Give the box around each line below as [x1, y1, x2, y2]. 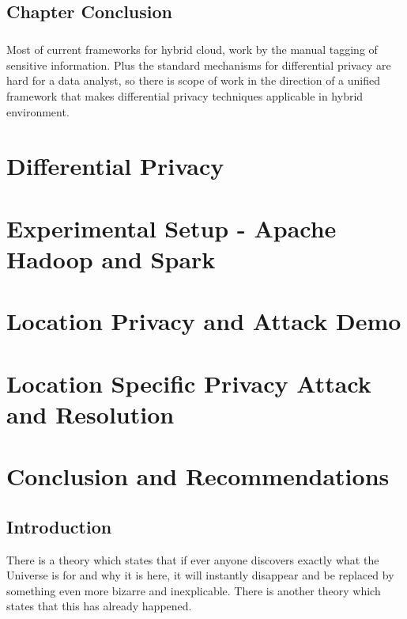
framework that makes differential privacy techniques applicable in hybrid [6, 87, 364, 104]
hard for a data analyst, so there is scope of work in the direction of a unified [6, 72, 381, 89]
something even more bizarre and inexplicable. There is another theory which [6, 582, 381, 598]
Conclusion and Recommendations [6, 460, 390, 492]
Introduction [6, 514, 112, 538]
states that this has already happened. [6, 598, 192, 614]
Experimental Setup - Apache [6, 211, 337, 244]
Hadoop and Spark [6, 242, 216, 275]
